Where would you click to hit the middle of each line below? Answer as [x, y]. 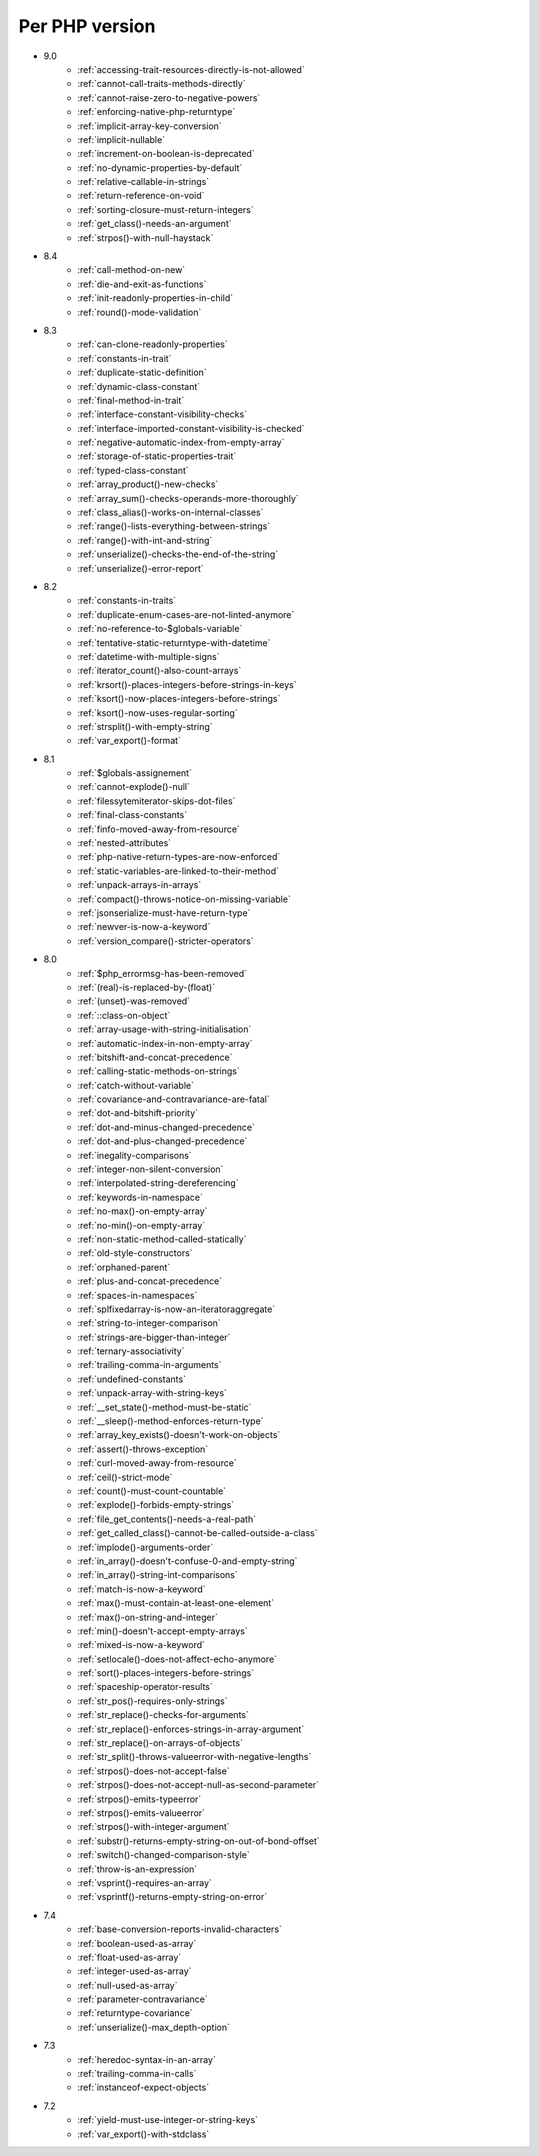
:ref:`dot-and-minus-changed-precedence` [166, 1127]
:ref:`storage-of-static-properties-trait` [157, 456]
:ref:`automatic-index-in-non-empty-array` [165, 1043]
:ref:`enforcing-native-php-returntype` [156, 112]
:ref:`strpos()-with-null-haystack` [145, 237]
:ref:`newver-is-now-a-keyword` [144, 927]
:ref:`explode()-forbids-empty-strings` [156, 1505]
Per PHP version [87, 26]
